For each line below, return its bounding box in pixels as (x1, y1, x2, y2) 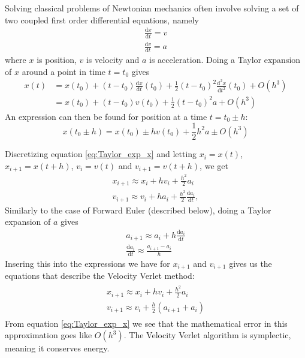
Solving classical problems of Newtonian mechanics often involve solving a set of (5, 2, 299, 14)
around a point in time (22, 65, 105, 77)
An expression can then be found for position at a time (5, 110, 207, 122)
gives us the (229, 257, 272, 270)
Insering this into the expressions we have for (5, 257, 170, 270)
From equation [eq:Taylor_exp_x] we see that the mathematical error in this (5, 317, 288, 329)
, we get (200, 160, 228, 172)
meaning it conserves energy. (5, 342, 110, 354)
